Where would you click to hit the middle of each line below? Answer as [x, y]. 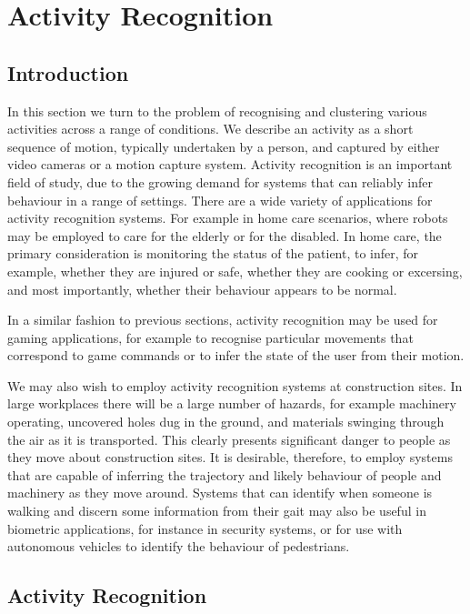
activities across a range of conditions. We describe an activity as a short [210, 129]
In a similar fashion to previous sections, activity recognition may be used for [223, 320]
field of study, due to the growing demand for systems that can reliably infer [220, 181]
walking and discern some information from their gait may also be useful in [217, 511]
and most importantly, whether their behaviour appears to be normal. [202, 289]
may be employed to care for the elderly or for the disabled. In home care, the [225, 235]
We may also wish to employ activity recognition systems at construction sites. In [235, 385]
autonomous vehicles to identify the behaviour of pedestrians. [179, 546]
